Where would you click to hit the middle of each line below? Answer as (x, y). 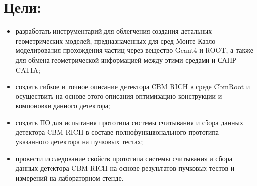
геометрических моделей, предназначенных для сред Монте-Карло (116, 40)
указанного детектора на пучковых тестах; (79, 142)
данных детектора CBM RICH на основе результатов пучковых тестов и (125, 168)
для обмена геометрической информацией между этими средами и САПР (126, 60)
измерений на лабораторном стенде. (70, 177)
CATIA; (28, 70)
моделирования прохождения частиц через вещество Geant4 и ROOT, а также (134, 50)
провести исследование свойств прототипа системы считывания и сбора (124, 158)
